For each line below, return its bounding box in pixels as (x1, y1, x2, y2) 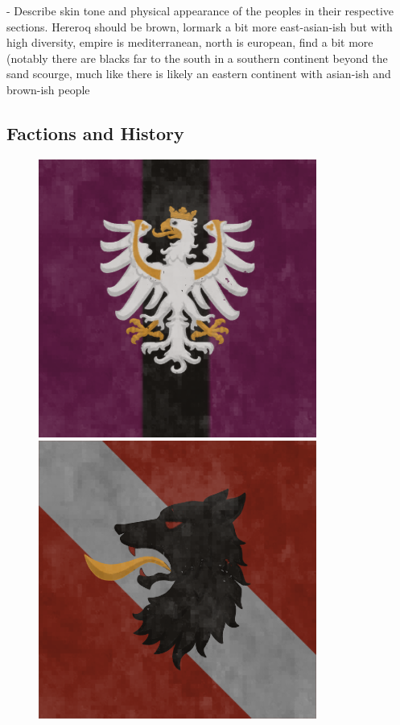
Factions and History (6, 120, 184, 145)
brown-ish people (6, 81, 90, 97)
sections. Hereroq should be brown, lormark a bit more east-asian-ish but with (6, 18, 393, 35)
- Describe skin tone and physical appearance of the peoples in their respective (6, 2, 394, 19)
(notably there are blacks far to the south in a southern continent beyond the (6, 49, 388, 66)
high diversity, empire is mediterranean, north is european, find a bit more (6, 34, 373, 51)
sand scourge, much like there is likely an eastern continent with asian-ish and (6, 65, 391, 82)
